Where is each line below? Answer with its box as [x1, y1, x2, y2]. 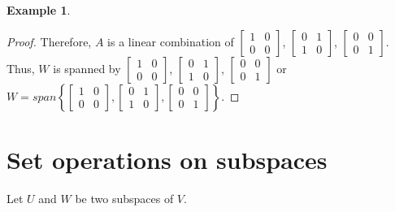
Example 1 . [7, 2, 71, 18]
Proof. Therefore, [7, 32, 92, 50]
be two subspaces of [75, 189, 174, 206]
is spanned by [53, 59, 121, 76]
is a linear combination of [107, 32, 234, 50]
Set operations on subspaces [7, 142, 328, 175]
